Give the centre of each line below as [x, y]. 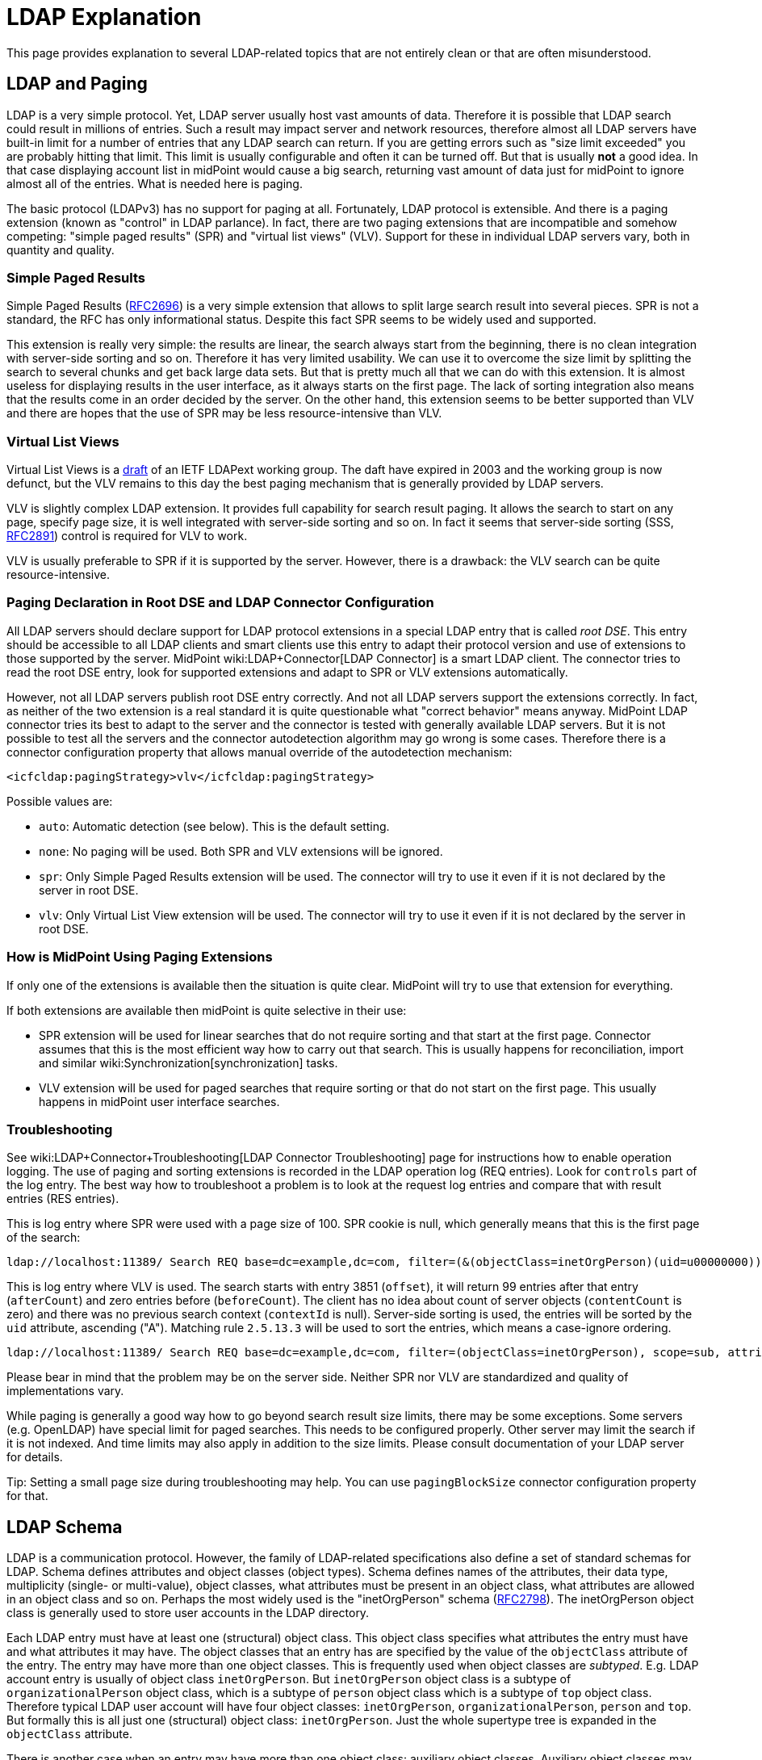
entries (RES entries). [63, 1199]
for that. [27, 1496]
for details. [35, 1457]
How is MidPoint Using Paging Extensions [140, 957]
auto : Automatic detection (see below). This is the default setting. [214, 826]
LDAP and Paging [77, 84]
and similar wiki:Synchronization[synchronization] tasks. [188, 1062]
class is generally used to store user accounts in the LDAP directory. [188, 1613]
